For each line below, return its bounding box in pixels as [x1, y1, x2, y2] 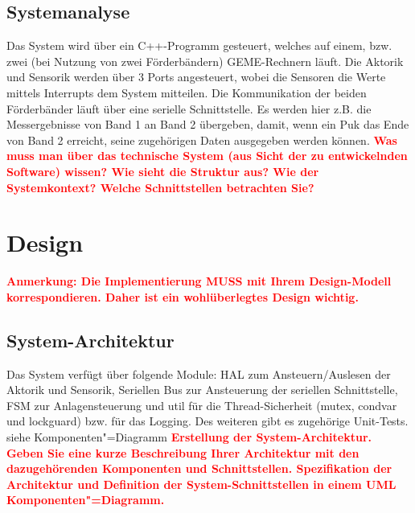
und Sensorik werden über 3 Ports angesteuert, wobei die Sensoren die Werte [6, 68, 386, 85]
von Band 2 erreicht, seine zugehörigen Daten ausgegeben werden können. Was [6, 131, 397, 148]
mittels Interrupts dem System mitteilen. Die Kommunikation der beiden [6, 84, 367, 101]
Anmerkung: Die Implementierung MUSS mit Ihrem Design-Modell [6, 273, 392, 289]
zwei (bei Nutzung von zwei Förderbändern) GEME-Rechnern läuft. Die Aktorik [6, 52, 404, 69]
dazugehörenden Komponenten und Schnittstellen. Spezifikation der [6, 460, 392, 477]
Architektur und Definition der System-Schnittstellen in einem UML [6, 475, 397, 492]
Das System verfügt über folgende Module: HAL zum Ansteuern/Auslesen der [6, 365, 391, 382]
